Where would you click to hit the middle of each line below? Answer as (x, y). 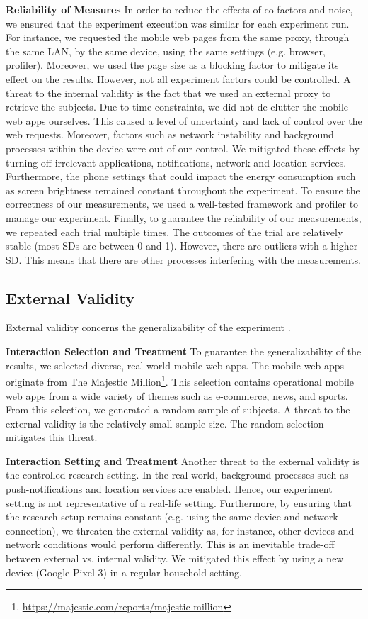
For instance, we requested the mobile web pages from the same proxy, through (178, 37)
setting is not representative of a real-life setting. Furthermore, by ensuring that (179, 502)
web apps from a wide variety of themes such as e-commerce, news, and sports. (177, 395)
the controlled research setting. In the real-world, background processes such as (177, 475)
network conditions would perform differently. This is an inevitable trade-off (170, 544)
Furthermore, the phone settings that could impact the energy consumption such (181, 176)
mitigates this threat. (52, 437)
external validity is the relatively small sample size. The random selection (165, 423)
